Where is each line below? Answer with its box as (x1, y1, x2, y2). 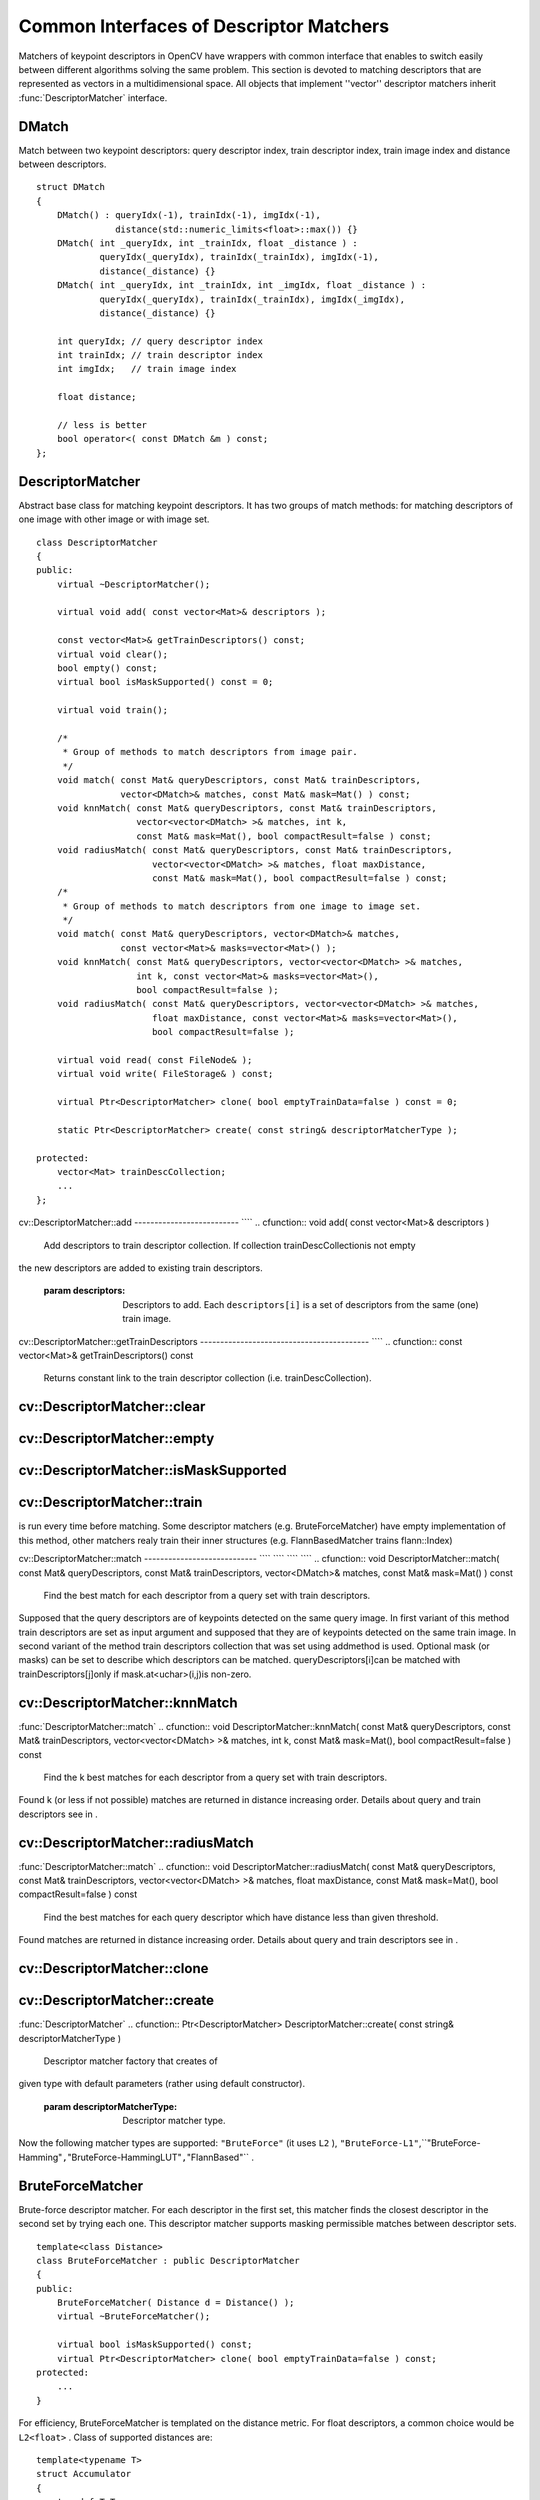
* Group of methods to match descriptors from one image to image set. (62, 900, 422, 912)
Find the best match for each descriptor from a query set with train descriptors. (43, 1589, 371, 1601)
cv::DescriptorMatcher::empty (18, 1430, 215, 1447)
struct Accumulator (36, 2468, 132, 2480)
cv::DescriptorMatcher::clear (18, 1398, 206, 1415)
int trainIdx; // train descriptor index (56, 350, 264, 361)
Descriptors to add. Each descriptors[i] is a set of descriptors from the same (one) (122, 1298, 479, 1310)
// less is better (56, 420, 148, 431)
